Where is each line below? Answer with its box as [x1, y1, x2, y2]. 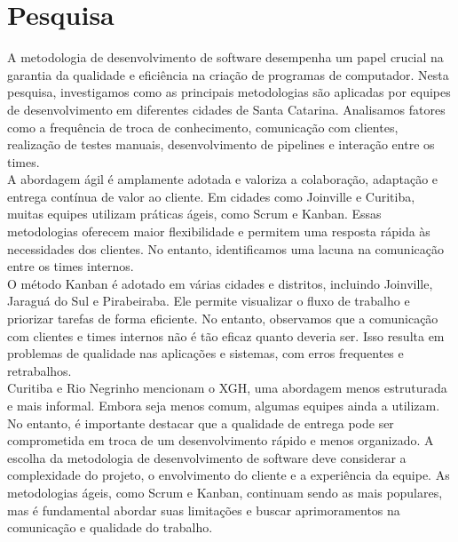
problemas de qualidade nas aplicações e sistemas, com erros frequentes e [7, 344, 404, 363]
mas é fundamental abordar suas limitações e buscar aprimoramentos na [7, 500, 400, 519]
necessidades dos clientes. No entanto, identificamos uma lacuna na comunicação [7, 239, 444, 258]
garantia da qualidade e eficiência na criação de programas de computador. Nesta [7, 65, 449, 84]
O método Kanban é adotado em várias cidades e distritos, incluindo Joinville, [7, 274, 433, 292]
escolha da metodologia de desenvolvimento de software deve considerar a [7, 448, 407, 466]
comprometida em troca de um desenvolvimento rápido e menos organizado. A [7, 431, 434, 450]
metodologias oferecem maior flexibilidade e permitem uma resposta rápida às [7, 222, 430, 241]
